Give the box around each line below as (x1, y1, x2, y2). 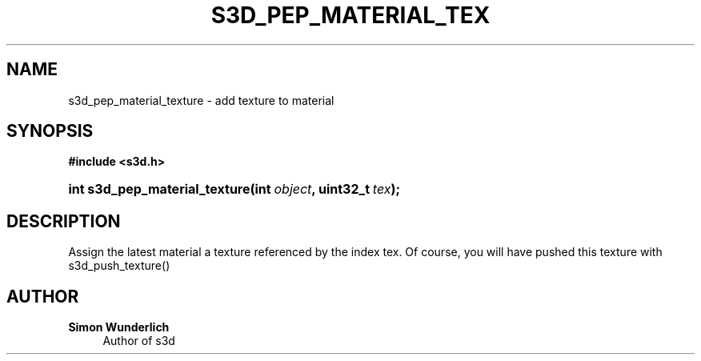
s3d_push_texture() (68, 259, 170, 273)
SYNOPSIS (6, 121, 94, 142)
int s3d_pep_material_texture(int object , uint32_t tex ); (68, 181, 400, 198)
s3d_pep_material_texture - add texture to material (68, 93, 334, 107)
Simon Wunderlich (68, 320, 170, 335)
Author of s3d (102, 334, 175, 348)
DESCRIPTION (6, 211, 121, 231)
